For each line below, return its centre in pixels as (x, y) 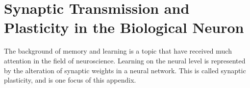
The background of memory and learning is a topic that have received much (118, 51)
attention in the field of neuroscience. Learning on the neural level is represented (125, 60)
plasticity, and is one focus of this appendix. (70, 80)
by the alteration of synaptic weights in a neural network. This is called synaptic (125, 70)
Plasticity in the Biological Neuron (124, 27)
